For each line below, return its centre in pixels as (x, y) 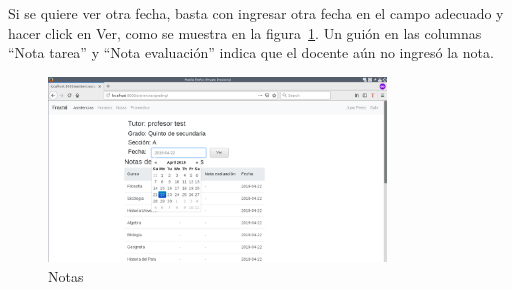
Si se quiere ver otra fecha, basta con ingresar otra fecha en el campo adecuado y (256, 13)
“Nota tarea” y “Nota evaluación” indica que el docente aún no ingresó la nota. (251, 52)
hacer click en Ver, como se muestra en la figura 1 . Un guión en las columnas (245, 32)
